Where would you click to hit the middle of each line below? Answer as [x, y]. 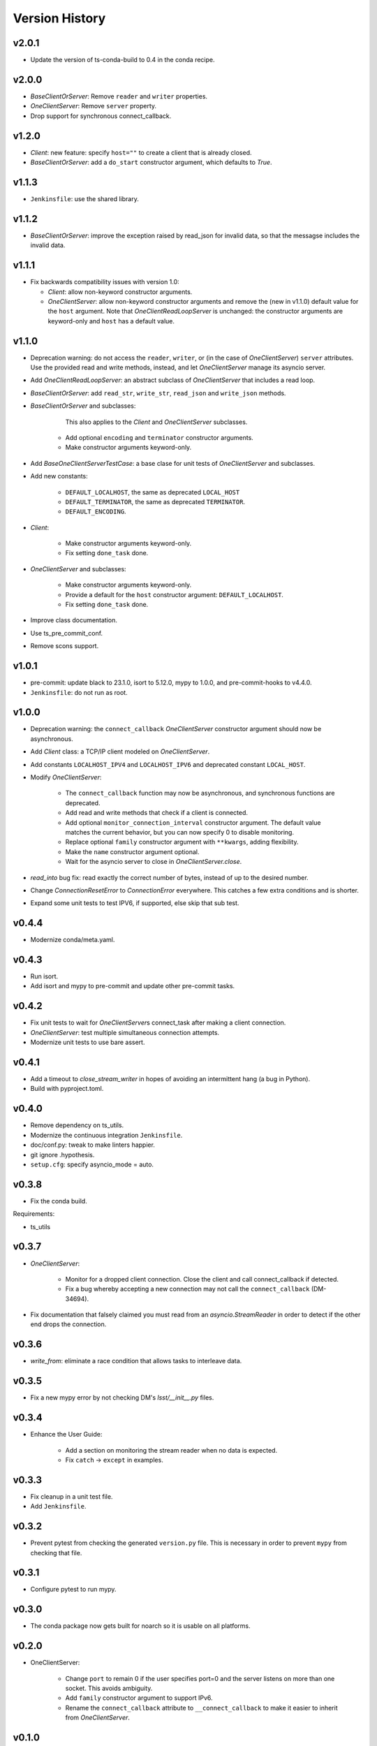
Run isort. [44, 976]
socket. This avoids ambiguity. [109, 1688]
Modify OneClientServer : [66, 777]
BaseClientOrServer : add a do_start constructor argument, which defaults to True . [151, 162]
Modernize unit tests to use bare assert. [88, 1042]
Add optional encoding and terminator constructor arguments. [160, 437]
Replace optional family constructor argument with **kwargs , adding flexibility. [182, 842]
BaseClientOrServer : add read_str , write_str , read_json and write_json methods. [158, 393]
